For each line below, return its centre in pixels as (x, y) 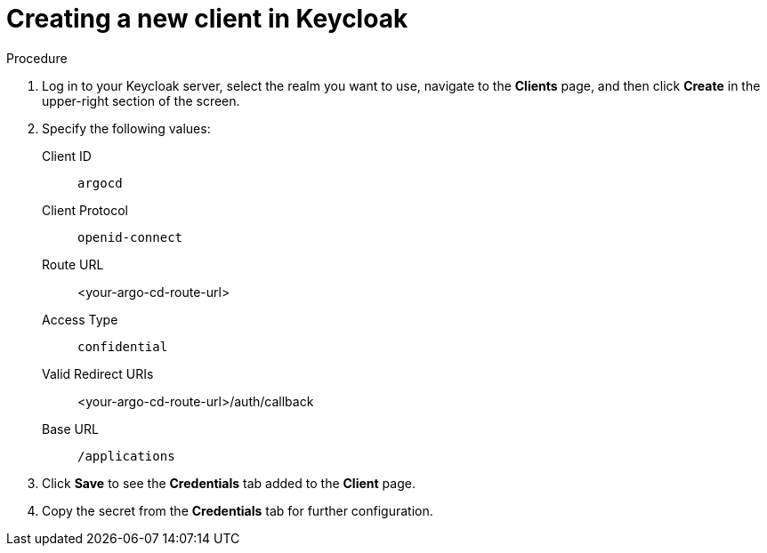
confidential (123, 346)
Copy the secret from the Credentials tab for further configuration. (238, 510)
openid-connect (130, 237)
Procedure (37, 58)
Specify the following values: (126, 128)
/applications (126, 456)
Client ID (67, 156)
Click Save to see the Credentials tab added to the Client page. (229, 483)
